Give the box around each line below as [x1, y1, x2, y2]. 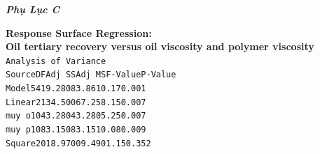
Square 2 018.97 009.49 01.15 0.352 [6, 138, 151, 148]
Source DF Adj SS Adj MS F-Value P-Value [6, 70, 176, 80]
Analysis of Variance [6, 56, 106, 66]
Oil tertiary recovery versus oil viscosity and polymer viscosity [6, 39, 314, 54]
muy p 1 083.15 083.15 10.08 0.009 [6, 125, 146, 135]
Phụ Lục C [6, 2, 60, 16]
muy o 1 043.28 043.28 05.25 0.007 [6, 111, 146, 121]
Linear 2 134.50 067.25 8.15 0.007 [6, 97, 146, 107]
